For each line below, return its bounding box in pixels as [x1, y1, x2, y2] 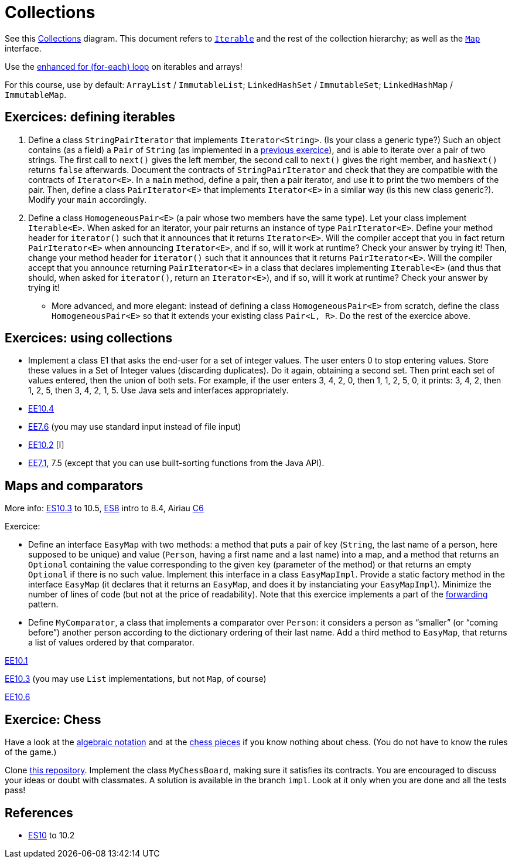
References [5, 805, 73, 820]
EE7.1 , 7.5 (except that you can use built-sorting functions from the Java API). [28, 458, 325, 468]
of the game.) [5, 747, 57, 757]
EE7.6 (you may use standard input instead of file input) [28, 422, 241, 432]
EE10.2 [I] [28, 440, 64, 450]
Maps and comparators [5, 478, 144, 493]
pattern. [28, 599, 59, 610]
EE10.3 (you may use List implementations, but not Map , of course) [5, 674, 267, 684]
